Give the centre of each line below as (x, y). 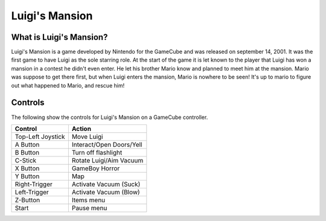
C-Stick (26, 160)
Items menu (88, 200)
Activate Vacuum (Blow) (106, 192)
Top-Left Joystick (40, 136)
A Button (27, 144)
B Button (27, 152)
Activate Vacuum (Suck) (106, 184)
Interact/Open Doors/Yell (107, 144)
